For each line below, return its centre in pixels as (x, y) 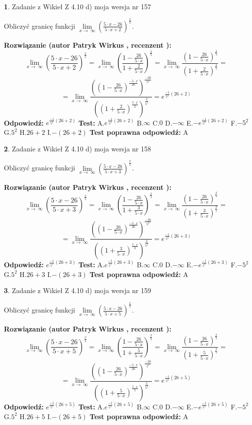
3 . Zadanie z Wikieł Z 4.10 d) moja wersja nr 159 (78, 290)
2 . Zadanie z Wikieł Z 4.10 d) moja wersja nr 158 (78, 148)
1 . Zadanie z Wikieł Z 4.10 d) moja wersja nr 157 (78, 6)
